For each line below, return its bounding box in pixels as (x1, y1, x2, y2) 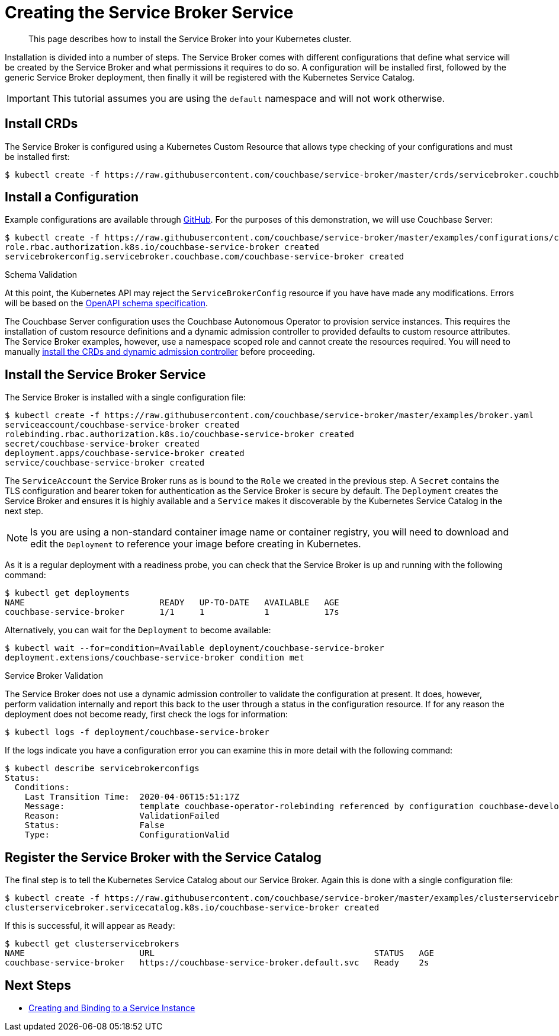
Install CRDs (5, 116, 78, 131)
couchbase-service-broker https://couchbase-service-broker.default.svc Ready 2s (5, 958, 429, 968)
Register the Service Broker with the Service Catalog (5, 849, 322, 865)
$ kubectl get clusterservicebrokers (5, 939, 180, 949)
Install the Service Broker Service (5, 367, 206, 382)
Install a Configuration (5, 190, 139, 205)
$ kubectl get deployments (5, 588, 130, 598)
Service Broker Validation (5, 671, 103, 681)
